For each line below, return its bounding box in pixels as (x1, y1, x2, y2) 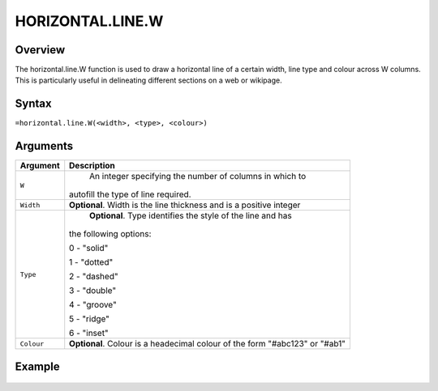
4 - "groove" (69, 300, 117, 311)
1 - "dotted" (69, 257, 114, 268)
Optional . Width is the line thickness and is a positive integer (69, 199, 301, 210)
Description (69, 160, 115, 172)
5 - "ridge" (69, 313, 109, 325)
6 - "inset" (69, 328, 109, 339)
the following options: (69, 228, 152, 240)
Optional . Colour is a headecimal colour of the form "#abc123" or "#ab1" (69, 338, 346, 350)
